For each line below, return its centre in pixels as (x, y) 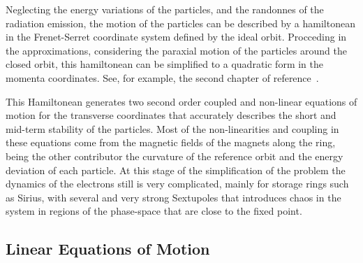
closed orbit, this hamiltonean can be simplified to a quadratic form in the (164, 64)
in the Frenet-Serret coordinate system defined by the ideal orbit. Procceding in (176, 37)
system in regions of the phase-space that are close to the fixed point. (154, 211)
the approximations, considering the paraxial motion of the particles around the (176, 50)
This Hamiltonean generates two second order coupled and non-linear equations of (181, 101)
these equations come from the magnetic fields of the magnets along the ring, (171, 142)
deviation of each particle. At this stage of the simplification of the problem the (176, 170)
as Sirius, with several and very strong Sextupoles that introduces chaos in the (173, 197)
